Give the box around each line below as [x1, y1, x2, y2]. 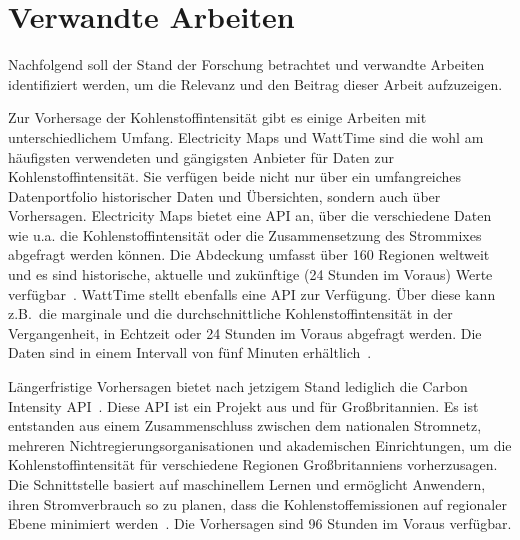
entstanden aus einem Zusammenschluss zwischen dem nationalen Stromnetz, [8, 415, 482, 436]
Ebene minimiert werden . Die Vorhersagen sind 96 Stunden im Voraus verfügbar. [8, 513, 512, 534]
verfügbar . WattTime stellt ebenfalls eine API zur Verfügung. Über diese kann [8, 283, 496, 304]
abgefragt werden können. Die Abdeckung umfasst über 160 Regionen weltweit [8, 244, 490, 265]
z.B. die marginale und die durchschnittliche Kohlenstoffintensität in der [8, 303, 453, 324]
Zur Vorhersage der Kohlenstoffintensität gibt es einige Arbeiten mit [8, 107, 427, 128]
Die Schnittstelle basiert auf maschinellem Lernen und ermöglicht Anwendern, [8, 474, 486, 494]
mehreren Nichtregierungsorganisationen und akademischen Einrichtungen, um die [8, 434, 512, 455]
